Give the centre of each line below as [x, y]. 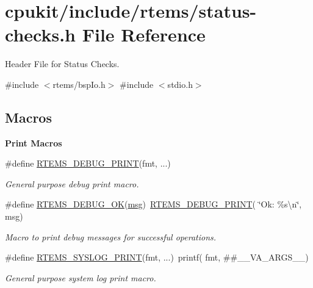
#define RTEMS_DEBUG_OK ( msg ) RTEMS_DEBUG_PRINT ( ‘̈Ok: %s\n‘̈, [153, 204]
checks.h [41, 34]
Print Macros [34, 142]
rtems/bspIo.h [79, 84]
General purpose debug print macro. [72, 183]
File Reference [144, 34]
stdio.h [180, 84]
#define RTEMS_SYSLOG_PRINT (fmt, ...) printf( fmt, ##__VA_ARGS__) [157, 257]
